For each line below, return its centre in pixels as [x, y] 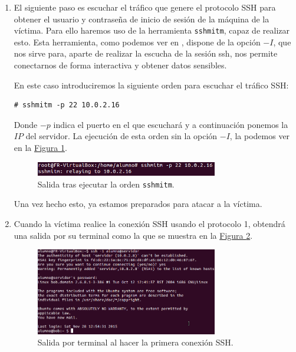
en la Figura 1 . [40, 147]
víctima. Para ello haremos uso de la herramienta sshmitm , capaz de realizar [152, 30]
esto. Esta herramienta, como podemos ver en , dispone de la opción [137, 42]
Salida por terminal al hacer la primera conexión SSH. [135, 342]
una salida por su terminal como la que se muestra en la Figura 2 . [133, 235]
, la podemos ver [260, 136]
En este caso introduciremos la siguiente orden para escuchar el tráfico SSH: [151, 85]
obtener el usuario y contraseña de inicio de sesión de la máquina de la [142, 19]
